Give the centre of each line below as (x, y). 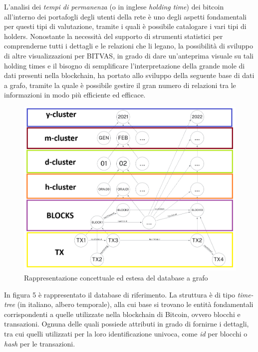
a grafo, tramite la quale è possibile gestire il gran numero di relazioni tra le (120, 85)
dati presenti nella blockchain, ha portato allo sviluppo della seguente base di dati (129, 75)
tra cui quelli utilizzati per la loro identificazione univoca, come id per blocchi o (126, 334)
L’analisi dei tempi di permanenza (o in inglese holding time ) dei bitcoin (114, 6)
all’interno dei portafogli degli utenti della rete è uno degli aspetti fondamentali (125, 16)
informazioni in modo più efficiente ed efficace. (75, 95)
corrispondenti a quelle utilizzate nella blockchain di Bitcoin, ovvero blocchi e (122, 314)
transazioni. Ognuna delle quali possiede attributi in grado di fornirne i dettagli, (127, 324)
